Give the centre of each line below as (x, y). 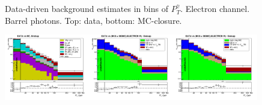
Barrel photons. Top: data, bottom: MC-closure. (93, 20)
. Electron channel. (215, 8)
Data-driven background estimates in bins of (87, 8)
